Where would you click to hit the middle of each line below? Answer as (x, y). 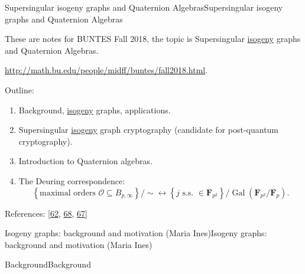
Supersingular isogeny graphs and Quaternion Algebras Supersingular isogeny (144, 7)
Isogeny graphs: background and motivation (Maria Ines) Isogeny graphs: (136, 233)
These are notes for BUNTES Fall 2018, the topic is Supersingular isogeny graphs (153, 39)
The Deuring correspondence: (72, 180)
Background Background (48, 264)
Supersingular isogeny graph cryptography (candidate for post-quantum (149, 130)
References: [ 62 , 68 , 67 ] (46, 213)
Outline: (20, 89)
